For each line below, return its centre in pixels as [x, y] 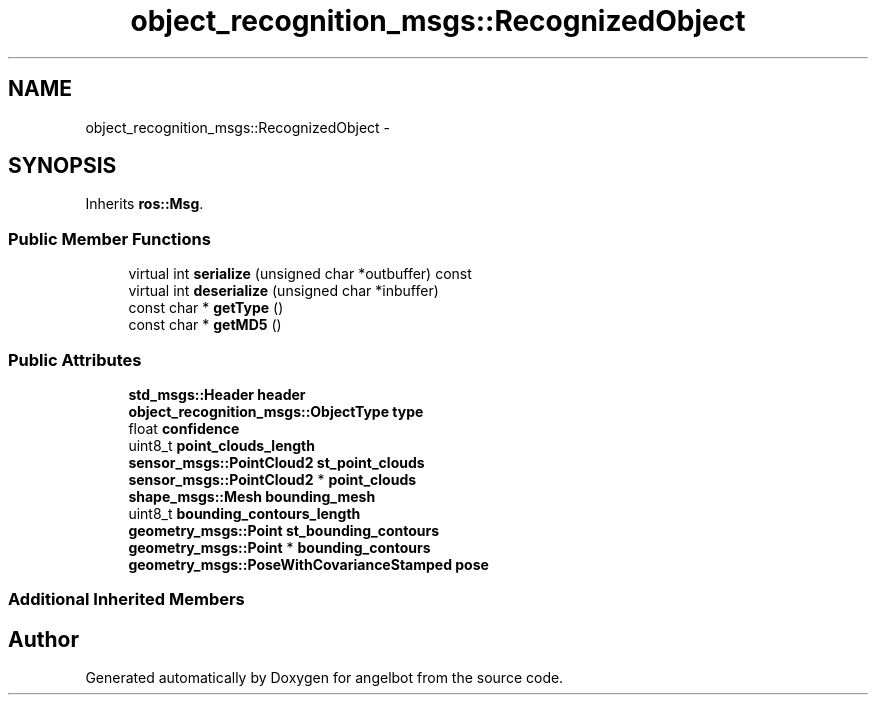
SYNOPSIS [62, 166]
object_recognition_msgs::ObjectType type [276, 411]
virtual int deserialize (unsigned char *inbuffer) [283, 291]
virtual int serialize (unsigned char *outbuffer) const [300, 274]
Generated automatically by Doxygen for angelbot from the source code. [324, 678]
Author [43, 639]
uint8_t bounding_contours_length [244, 513]
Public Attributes [75, 359]
